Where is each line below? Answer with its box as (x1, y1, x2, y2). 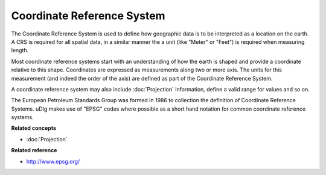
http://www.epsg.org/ (26, 158, 80, 165)
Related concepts (11, 124, 57, 132)
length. (11, 47, 29, 54)
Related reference (11, 147, 57, 154)
